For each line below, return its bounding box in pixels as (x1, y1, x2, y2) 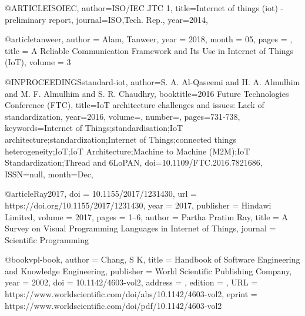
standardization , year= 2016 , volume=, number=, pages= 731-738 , (5, 110, 240, 122)
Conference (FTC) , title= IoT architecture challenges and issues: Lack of (5, 99, 264, 111)
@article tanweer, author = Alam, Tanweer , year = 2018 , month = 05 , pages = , (5, 33, 293, 45)
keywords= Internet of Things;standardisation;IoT (5, 122, 183, 134)
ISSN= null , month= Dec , (5, 167, 93, 180)
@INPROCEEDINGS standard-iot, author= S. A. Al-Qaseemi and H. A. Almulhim (5, 75, 300, 88)
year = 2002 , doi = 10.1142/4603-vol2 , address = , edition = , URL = (5, 276, 258, 288)
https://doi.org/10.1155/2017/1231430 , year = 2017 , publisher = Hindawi (5, 199, 272, 211)
